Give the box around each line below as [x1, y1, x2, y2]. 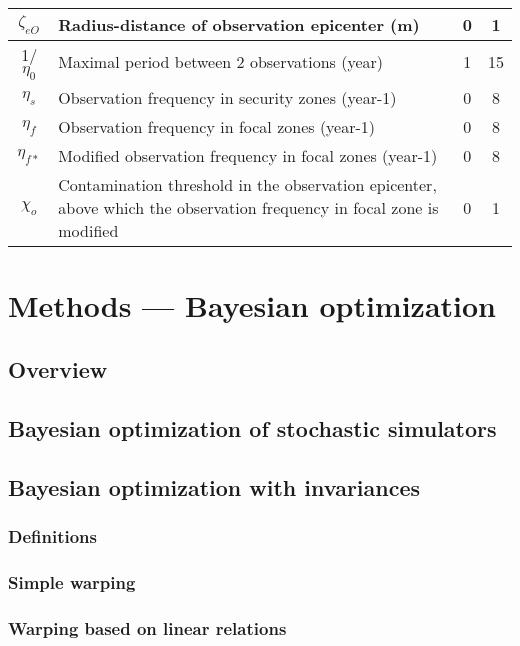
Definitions [8, 523, 97, 548]
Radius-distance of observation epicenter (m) [58, 13, 420, 36]
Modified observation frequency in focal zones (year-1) [58, 144, 438, 168]
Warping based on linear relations [8, 615, 287, 640]
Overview [8, 353, 108, 384]
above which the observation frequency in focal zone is [58, 196, 439, 220]
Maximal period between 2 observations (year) [58, 50, 384, 74]
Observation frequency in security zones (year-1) [58, 86, 397, 110]
